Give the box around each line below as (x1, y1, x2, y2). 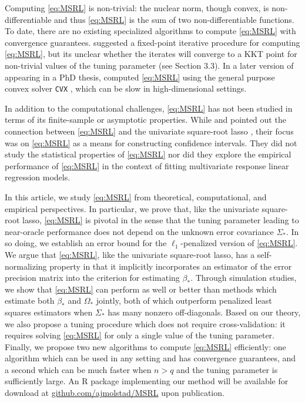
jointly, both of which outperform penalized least (96, 294, 272, 307)
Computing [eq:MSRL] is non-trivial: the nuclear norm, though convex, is (5, 2, 269, 14)
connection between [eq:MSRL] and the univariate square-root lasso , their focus (5, 125, 294, 137)
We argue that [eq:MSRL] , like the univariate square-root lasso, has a (5, 248, 255, 260)
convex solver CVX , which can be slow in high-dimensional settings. (5, 82, 247, 95)
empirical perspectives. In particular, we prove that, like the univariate (5, 202, 259, 214)
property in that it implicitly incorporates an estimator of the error (49, 260, 292, 272)
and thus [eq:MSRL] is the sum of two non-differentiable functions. (54, 13, 294, 25)
